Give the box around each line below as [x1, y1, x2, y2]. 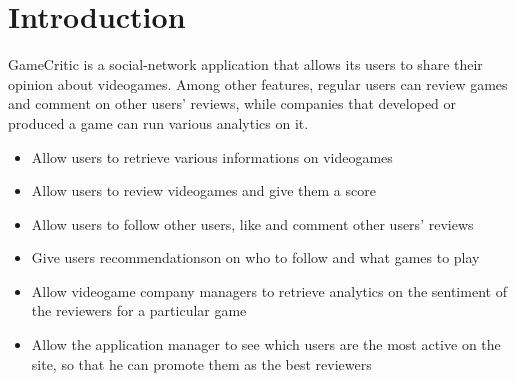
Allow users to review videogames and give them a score [31, 180, 376, 201]
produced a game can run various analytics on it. [8, 112, 309, 133]
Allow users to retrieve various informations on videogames [31, 146, 393, 167]
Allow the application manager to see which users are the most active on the [31, 334, 501, 355]
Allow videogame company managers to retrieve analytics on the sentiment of [31, 280, 507, 301]
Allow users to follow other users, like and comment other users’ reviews [31, 213, 474, 234]
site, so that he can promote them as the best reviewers [31, 353, 372, 374]
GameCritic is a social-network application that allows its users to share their [8, 54, 483, 75]
